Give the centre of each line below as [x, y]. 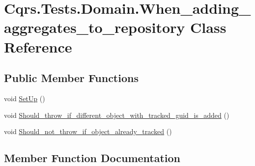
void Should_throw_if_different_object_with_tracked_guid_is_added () [117, 115]
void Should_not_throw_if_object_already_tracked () [88, 131]
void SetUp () [25, 98]
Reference [38, 46]
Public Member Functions [71, 78]
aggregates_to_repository [95, 27]
